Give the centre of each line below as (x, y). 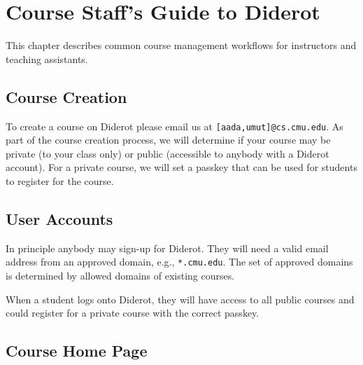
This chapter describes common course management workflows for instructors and (181, 45)
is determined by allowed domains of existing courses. (120, 275)
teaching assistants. (47, 58)
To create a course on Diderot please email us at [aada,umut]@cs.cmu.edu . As (175, 126)
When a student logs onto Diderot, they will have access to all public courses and (180, 299)
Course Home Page (77, 351)
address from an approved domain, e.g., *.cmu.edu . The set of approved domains (179, 262)
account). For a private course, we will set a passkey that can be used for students (181, 167)
